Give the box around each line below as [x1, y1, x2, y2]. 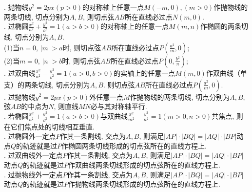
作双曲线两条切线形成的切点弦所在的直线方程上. [68, 159, 220, 170]
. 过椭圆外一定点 [4, 131, 56, 141]
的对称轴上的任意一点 [100, 21, 169, 31]
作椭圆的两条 [200, 21, 242, 31]
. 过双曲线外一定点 [4, 150, 63, 160]
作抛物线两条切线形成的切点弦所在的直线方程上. [68, 179, 220, 189]
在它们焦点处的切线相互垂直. [4, 121, 95, 131]
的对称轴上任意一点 [82, 2, 144, 12]
